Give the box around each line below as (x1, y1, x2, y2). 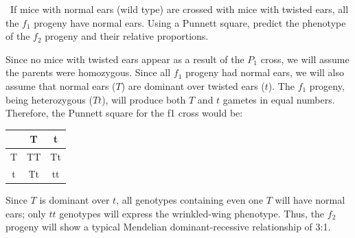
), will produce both (102, 92, 186, 106)
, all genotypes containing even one (116, 193, 264, 207)
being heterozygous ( (5, 92, 93, 106)
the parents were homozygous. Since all (5, 65, 171, 80)
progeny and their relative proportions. (45, 29, 209, 43)
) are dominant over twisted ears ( (121, 78, 265, 93)
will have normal (275, 193, 345, 207)
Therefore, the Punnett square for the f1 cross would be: (5, 106, 243, 120)
